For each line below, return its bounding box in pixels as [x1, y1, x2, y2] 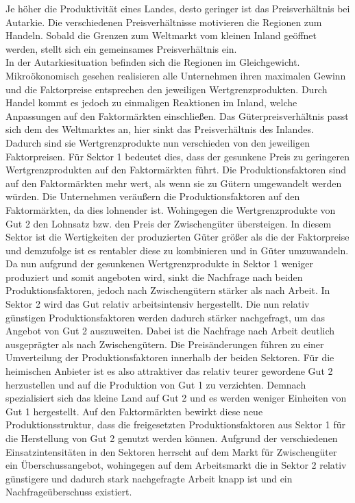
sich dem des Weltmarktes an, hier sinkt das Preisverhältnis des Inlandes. [5, 122, 314, 136]
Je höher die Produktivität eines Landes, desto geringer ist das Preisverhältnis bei [5, 1, 350, 15]
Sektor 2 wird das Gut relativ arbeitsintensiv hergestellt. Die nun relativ [5, 297, 310, 311]
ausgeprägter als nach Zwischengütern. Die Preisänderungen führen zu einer [5, 336, 324, 351]
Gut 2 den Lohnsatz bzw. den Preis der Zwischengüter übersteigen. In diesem [5, 216, 332, 230]
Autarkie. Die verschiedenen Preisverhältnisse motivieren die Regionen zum [5, 14, 322, 29]
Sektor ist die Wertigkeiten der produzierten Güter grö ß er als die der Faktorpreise [5, 230, 350, 244]
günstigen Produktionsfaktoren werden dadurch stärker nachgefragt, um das [5, 310, 325, 324]
